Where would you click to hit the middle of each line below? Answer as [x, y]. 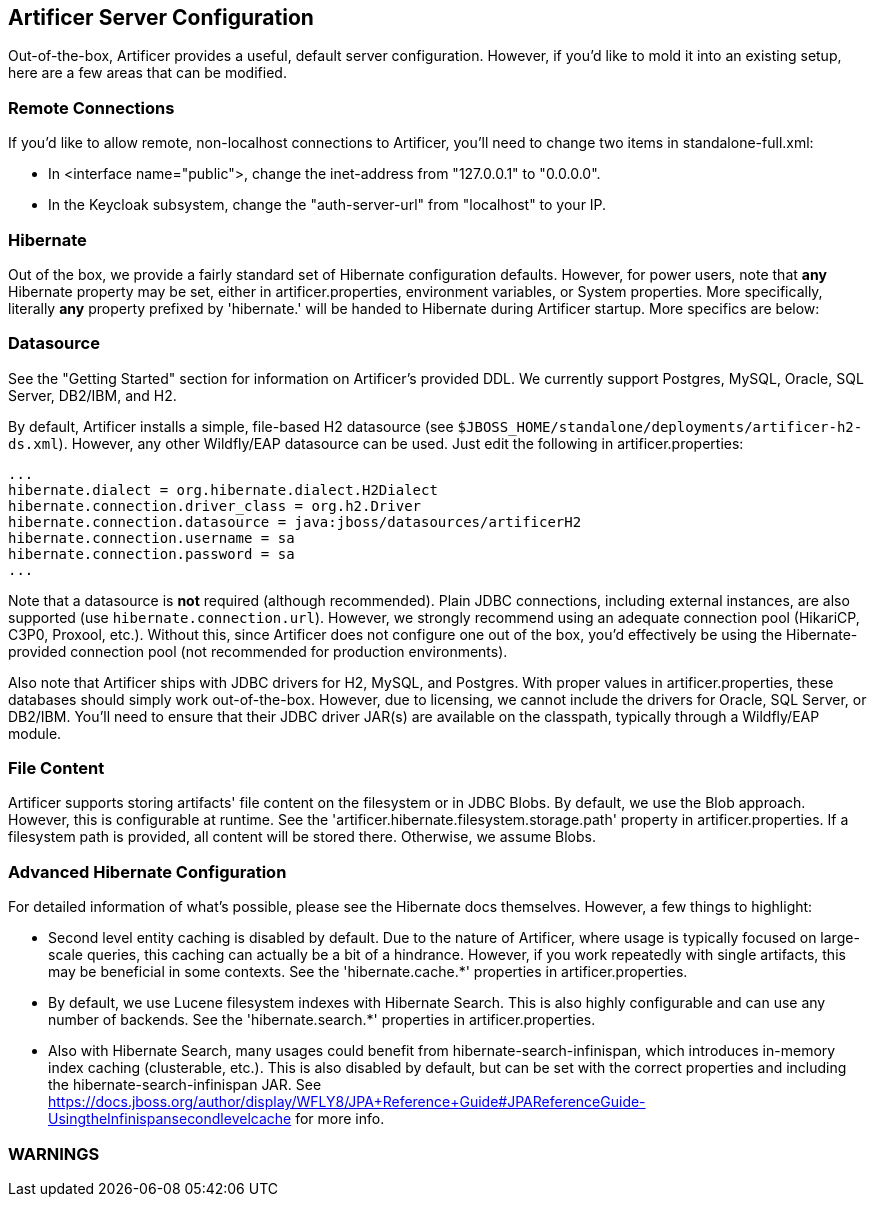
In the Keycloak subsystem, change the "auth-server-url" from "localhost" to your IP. [327, 205]
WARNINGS [54, 1153]
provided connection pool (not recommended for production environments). [258, 651]
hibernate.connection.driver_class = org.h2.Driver [215, 505]
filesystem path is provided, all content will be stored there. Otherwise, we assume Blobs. [302, 837]
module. [35, 733]
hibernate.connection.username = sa [151, 537]
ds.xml [33, 443]
